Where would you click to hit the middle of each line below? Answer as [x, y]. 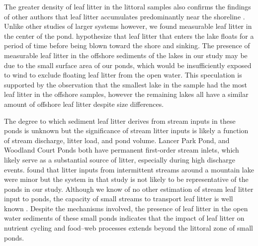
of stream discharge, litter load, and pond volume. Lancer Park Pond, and [117, 140]
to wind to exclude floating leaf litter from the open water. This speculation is [123, 75]
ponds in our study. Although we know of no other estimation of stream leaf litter [129, 189]
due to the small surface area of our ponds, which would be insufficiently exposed [128, 65]
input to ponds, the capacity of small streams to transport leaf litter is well [119, 199]
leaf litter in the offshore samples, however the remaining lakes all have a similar [126, 94]
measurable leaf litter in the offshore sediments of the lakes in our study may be [126, 55]
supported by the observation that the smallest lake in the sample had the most [126, 84]
